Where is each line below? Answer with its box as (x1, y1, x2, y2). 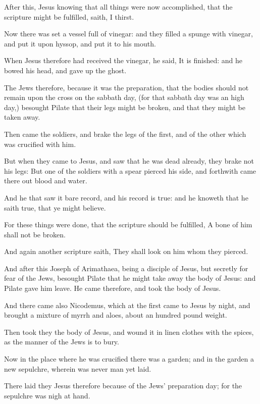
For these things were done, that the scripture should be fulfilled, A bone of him (4, 219, 252, 230)
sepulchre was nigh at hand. (4, 390, 90, 400)
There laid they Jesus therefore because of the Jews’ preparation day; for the (4, 380, 242, 391)
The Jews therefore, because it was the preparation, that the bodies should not (4, 82, 249, 92)
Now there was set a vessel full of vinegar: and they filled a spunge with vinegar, (4, 28, 253, 39)
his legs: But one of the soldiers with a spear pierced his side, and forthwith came (4, 165, 256, 176)
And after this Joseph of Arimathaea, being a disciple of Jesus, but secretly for (4, 263, 248, 273)
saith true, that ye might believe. (4, 202, 106, 213)
